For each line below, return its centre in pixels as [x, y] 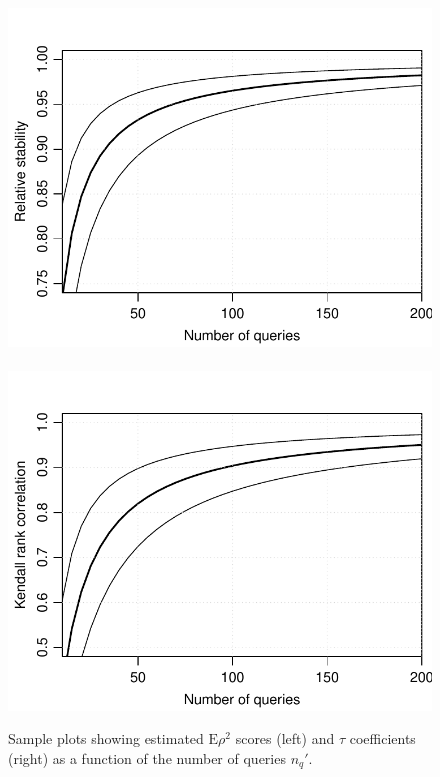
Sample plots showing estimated [106, 738]
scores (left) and [285, 738]
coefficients [382, 738]
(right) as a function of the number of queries [147, 757]
